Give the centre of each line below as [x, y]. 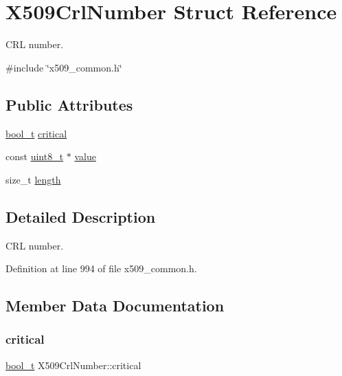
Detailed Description [81, 216]
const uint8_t [35, 156]
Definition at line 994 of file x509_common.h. [101, 268]
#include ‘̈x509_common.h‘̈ [64, 67]
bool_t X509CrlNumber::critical [73, 365]
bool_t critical [36, 133]
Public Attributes [69, 104]
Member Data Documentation [115, 306]
